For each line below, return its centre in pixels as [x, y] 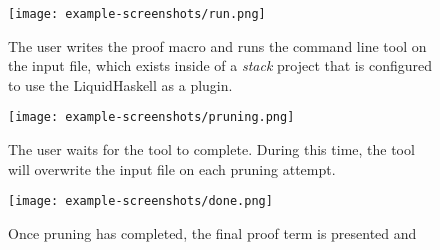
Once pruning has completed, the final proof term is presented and [212, 232]
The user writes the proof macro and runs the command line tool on [217, 45]
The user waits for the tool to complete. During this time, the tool [211, 149]
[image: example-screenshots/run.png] [137, 14]
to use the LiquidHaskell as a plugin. [120, 84]
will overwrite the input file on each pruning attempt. [172, 168]
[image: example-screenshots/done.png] [140, 201]
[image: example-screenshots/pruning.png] [151, 117]
